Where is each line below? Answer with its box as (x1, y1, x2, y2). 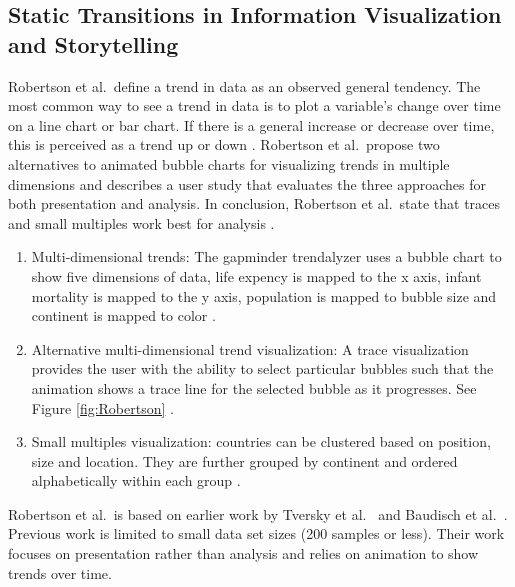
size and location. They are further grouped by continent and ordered (31, 450, 458, 471)
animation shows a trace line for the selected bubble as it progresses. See (31, 377, 477, 398)
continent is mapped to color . (31, 305, 216, 326)
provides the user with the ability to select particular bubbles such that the (31, 358, 494, 379)
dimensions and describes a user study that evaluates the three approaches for (8, 173, 486, 194)
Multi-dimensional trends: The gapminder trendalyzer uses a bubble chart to (31, 246, 502, 267)
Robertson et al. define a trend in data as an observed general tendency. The (8, 75, 481, 96)
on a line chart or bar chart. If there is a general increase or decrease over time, (8, 114, 495, 135)
